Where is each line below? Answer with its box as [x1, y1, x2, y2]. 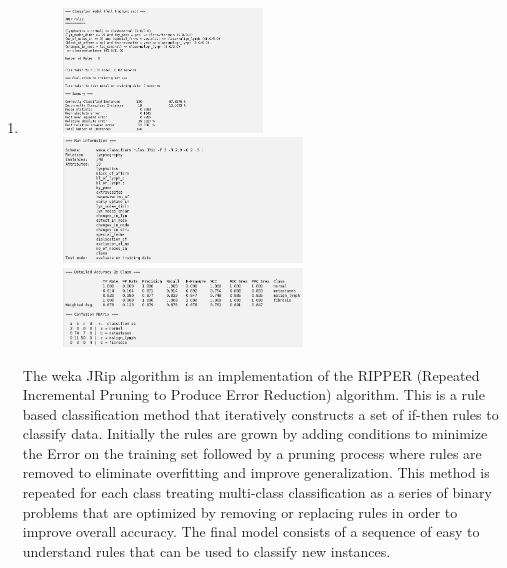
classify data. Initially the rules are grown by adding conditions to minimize [22, 423, 488, 444]
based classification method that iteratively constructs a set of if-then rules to [22, 403, 499, 424]
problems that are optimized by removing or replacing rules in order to [22, 501, 458, 522]
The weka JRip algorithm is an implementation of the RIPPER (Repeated [22, 364, 480, 385]
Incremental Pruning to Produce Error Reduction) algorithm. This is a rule [22, 384, 485, 405]
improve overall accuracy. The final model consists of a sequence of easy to [22, 521, 480, 542]
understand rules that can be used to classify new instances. [22, 540, 391, 561]
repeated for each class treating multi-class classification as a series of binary [22, 482, 492, 503]
